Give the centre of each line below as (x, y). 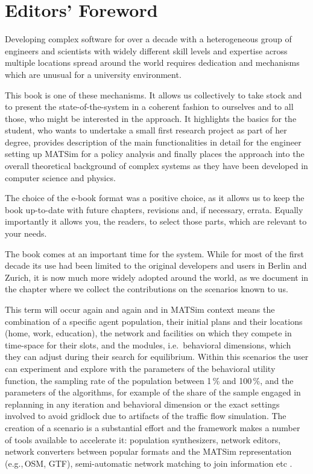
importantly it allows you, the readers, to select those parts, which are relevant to (156, 221)
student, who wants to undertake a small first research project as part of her (146, 130)
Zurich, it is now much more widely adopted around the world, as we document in (157, 277)
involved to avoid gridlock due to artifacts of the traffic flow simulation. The (146, 416)
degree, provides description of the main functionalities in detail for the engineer (153, 142)
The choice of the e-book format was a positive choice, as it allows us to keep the (155, 198)
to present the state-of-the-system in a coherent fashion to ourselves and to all (149, 107)
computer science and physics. (60, 177)
